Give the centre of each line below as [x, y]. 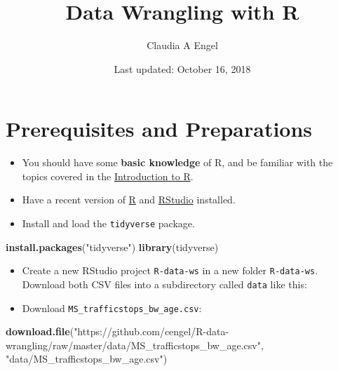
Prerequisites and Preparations [159, 129]
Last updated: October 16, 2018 [182, 68]
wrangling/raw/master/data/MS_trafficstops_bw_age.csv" [133, 345]
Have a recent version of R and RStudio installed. [129, 200]
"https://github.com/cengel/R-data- [151, 331]
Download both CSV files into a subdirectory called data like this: [164, 284]
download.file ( [40, 331]
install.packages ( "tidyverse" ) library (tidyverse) [112, 247]
